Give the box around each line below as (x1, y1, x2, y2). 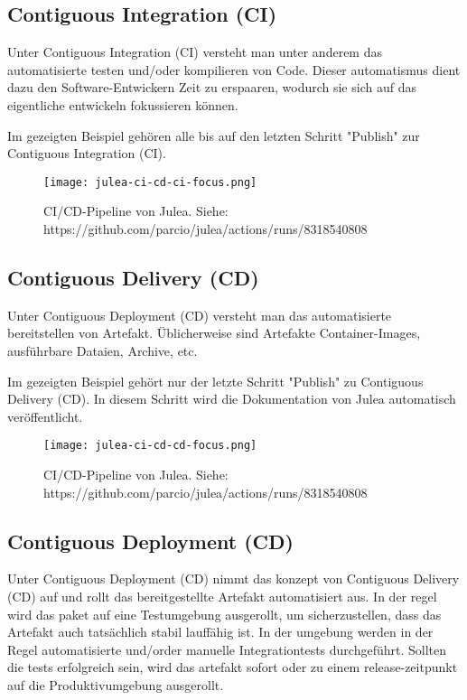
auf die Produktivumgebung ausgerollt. (7, 675, 224, 694)
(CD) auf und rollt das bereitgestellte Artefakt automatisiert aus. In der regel (7, 587, 437, 606)
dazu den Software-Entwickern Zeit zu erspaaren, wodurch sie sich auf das (7, 78, 416, 97)
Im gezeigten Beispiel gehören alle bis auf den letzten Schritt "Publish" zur (7, 126, 420, 145)
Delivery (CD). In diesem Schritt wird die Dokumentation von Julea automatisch (7, 389, 456, 408)
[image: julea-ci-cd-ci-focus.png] (43, 175, 257, 189)
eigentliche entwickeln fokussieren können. (7, 95, 238, 114)
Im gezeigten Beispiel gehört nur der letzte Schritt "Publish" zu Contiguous (7, 371, 424, 390)
